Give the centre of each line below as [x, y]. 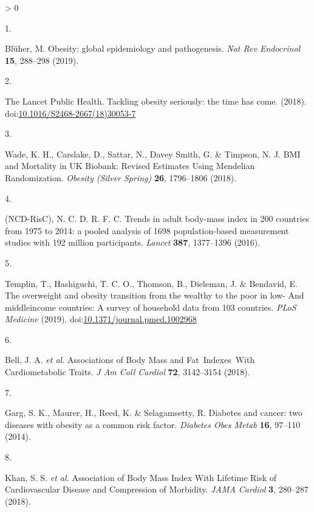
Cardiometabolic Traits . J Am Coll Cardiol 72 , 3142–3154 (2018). [128, 372]
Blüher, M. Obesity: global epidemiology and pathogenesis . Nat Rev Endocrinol [153, 48]
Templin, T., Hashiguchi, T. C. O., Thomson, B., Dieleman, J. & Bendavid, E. [151, 283]
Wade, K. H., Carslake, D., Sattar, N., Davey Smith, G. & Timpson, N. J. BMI [153, 154]
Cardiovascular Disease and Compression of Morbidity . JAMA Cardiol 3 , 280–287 [157, 489]
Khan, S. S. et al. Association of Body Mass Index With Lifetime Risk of [141, 477]
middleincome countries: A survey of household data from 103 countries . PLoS [151, 307]
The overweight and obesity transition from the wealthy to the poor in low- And [155, 295]
